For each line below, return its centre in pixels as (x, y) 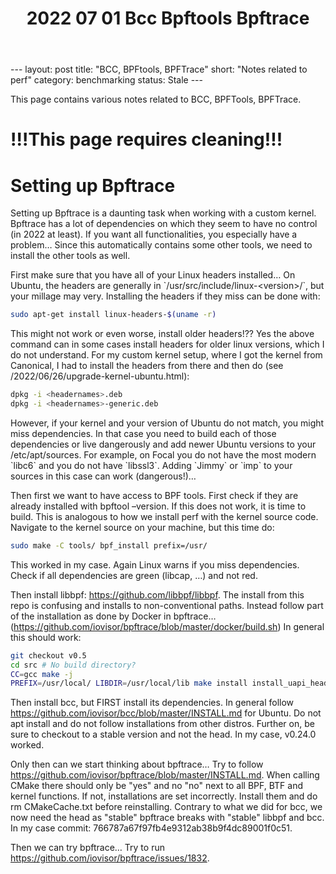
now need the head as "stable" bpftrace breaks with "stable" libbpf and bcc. (167, 818)
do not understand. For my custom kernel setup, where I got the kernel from (166, 355)
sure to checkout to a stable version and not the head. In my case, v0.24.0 (163, 734)
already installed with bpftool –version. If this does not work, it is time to (158, 506)
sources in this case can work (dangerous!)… (103, 476)
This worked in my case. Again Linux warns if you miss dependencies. (155, 564)
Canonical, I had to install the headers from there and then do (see (147, 366)
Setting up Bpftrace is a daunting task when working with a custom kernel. (163, 213)
